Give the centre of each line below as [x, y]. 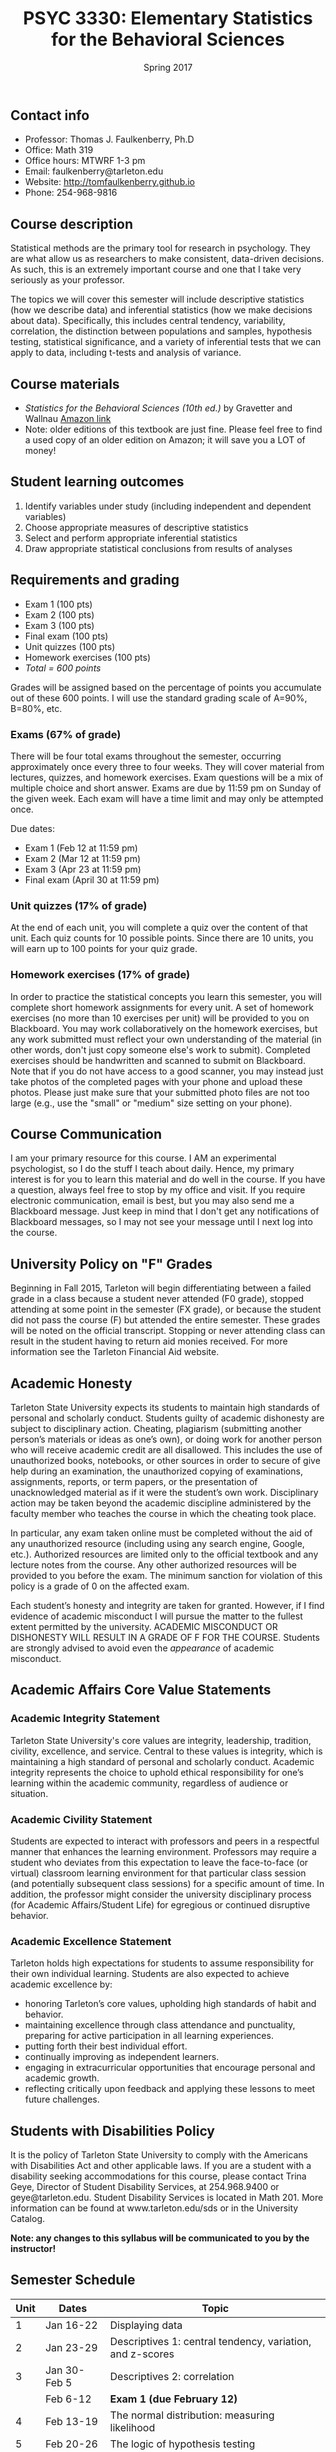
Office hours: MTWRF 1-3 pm [85, 161]
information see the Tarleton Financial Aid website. [115, 1352]
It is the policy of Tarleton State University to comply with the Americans [159, 2155]
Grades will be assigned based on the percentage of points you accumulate [166, 687]
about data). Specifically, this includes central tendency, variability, [148, 321]
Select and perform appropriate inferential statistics [131, 538]
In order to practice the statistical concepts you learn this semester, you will [166, 996]
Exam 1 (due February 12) [173, 2399]
